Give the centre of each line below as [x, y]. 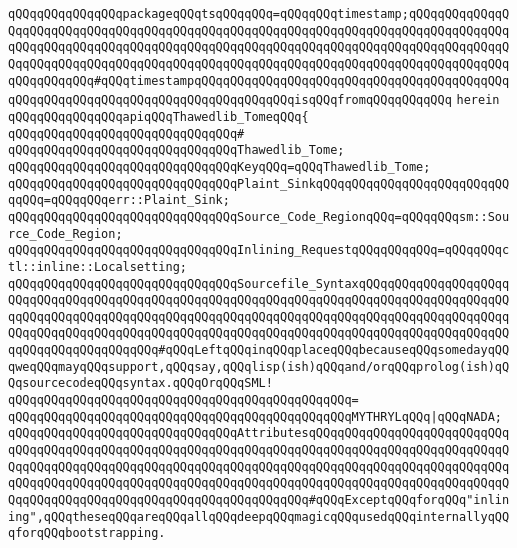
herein [478, 100]
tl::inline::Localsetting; [97, 266]
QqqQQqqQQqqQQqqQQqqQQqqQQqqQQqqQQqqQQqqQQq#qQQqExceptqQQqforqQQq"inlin [259, 500]
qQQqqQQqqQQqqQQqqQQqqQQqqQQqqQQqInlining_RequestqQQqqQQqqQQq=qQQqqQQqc [259, 250]
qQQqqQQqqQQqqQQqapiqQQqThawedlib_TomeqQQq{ [158, 116]
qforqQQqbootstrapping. [87, 533]
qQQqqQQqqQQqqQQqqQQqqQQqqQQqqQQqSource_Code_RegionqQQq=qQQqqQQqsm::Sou [259, 216]
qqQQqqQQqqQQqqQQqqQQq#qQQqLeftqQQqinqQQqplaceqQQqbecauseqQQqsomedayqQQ [259, 350]
